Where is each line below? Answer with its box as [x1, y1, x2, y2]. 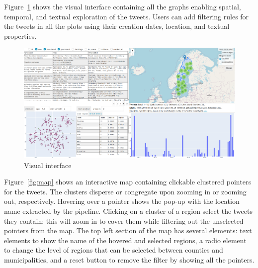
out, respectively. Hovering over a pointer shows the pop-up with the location [4, 196, 240, 206]
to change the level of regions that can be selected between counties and [4, 245, 223, 255]
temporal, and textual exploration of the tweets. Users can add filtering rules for [4, 11, 249, 21]
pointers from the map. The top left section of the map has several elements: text [4, 225, 252, 236]
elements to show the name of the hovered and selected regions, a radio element [4, 235, 247, 245]
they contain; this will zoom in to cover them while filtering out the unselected [4, 215, 244, 226]
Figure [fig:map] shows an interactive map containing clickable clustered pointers [4, 177, 251, 187]
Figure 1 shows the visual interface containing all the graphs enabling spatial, [4, 1, 241, 11]
